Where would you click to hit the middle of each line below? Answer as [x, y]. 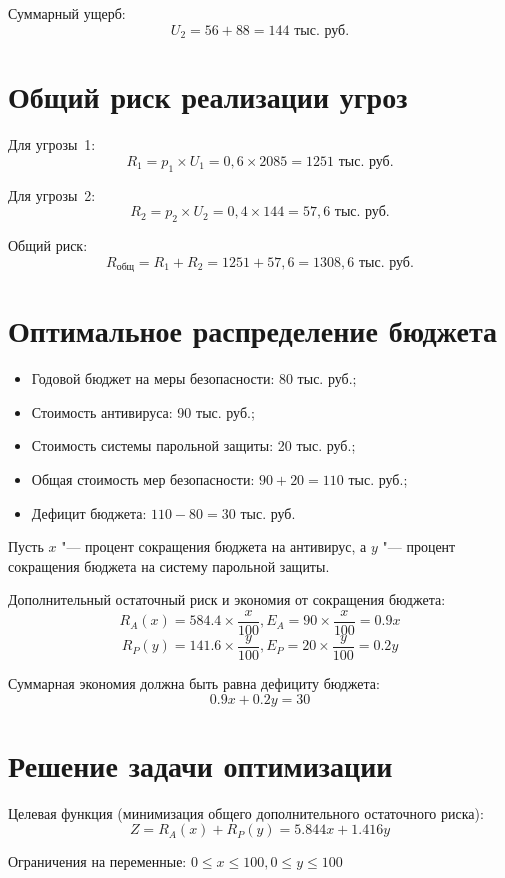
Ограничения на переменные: [97, 861]
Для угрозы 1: [52, 144]
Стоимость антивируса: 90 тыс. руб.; [143, 411]
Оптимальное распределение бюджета [253, 330]
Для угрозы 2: [52, 194]
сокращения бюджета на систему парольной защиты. [169, 565]
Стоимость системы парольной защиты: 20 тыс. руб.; [193, 445]
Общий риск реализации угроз [208, 96]
